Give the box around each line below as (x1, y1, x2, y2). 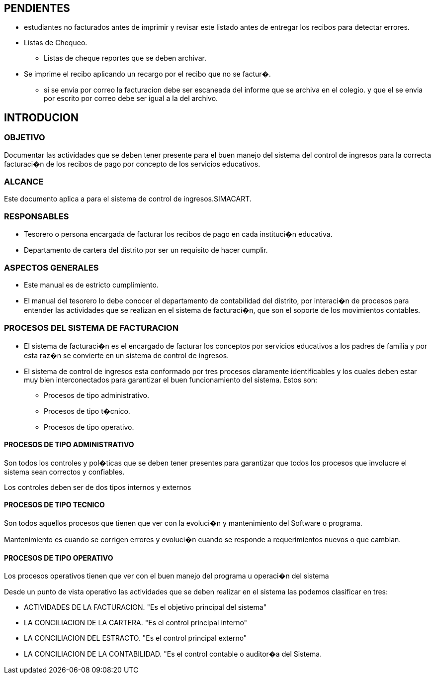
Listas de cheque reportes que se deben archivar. (44, 54, 206, 63)
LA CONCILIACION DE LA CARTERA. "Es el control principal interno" (24, 618, 248, 627)
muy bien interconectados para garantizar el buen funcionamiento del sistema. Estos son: (24, 375, 318, 384)
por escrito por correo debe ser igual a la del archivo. (44, 94, 218, 103)
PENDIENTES (4, 2, 70, 14)
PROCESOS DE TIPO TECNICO (4, 500, 105, 509)
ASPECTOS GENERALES (4, 262, 99, 273)
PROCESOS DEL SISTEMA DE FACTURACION (4, 323, 179, 333)
